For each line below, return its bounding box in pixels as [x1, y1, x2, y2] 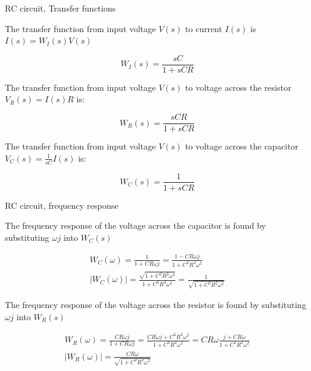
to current [185, 22, 223, 34]
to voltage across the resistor [185, 80, 292, 93]
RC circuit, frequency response [5, 199, 119, 211]
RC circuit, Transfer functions [5, 2, 116, 14]
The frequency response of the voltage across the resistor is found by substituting [5, 298, 306, 311]
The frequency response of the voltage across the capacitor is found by [5, 219, 266, 232]
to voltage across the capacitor [185, 140, 298, 153]
